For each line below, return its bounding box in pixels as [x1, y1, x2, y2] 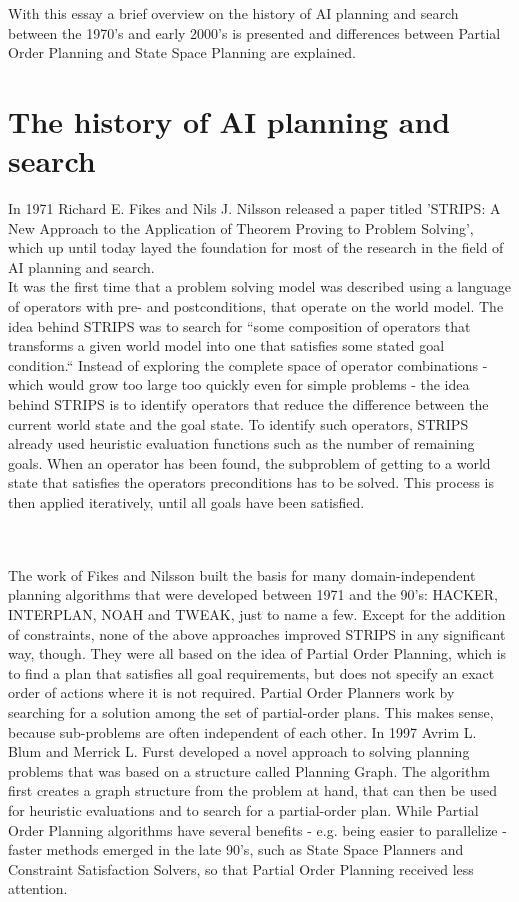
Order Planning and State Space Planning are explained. [8, 42, 356, 63]
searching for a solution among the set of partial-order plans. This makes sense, [8, 701, 494, 722]
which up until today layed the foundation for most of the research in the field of [8, 237, 504, 258]
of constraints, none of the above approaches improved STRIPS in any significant [8, 623, 506, 644]
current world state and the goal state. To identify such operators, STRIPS [8, 413, 469, 434]
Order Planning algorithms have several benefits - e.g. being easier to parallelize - [8, 819, 507, 840]
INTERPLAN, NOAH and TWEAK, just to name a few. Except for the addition [8, 603, 506, 624]
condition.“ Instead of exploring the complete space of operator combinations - [8, 354, 488, 375]
